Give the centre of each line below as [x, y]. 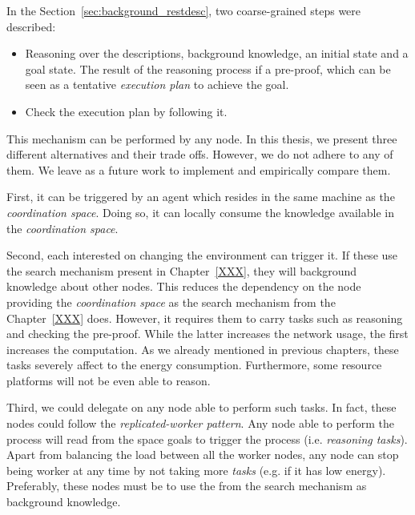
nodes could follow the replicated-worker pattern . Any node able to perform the [201, 423]
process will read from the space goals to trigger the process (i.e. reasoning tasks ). [207, 439]
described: [31, 26]
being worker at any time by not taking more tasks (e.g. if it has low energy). [196, 470]
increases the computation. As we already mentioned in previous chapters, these [203, 349]
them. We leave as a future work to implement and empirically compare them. [199, 169]
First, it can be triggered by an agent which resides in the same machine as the [201, 197]
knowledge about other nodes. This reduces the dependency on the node [184, 286]
